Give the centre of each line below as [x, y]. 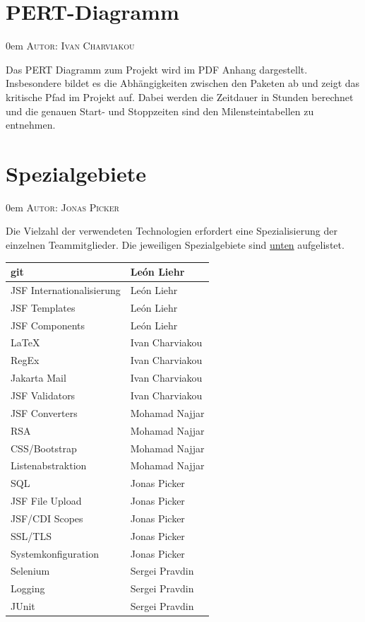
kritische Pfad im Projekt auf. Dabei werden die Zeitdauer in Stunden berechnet [180, 96]
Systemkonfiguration [55, 553]
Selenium [30, 571]
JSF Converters [44, 412]
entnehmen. [31, 125]
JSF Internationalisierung [66, 289]
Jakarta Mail [38, 378]
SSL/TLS [31, 535]
